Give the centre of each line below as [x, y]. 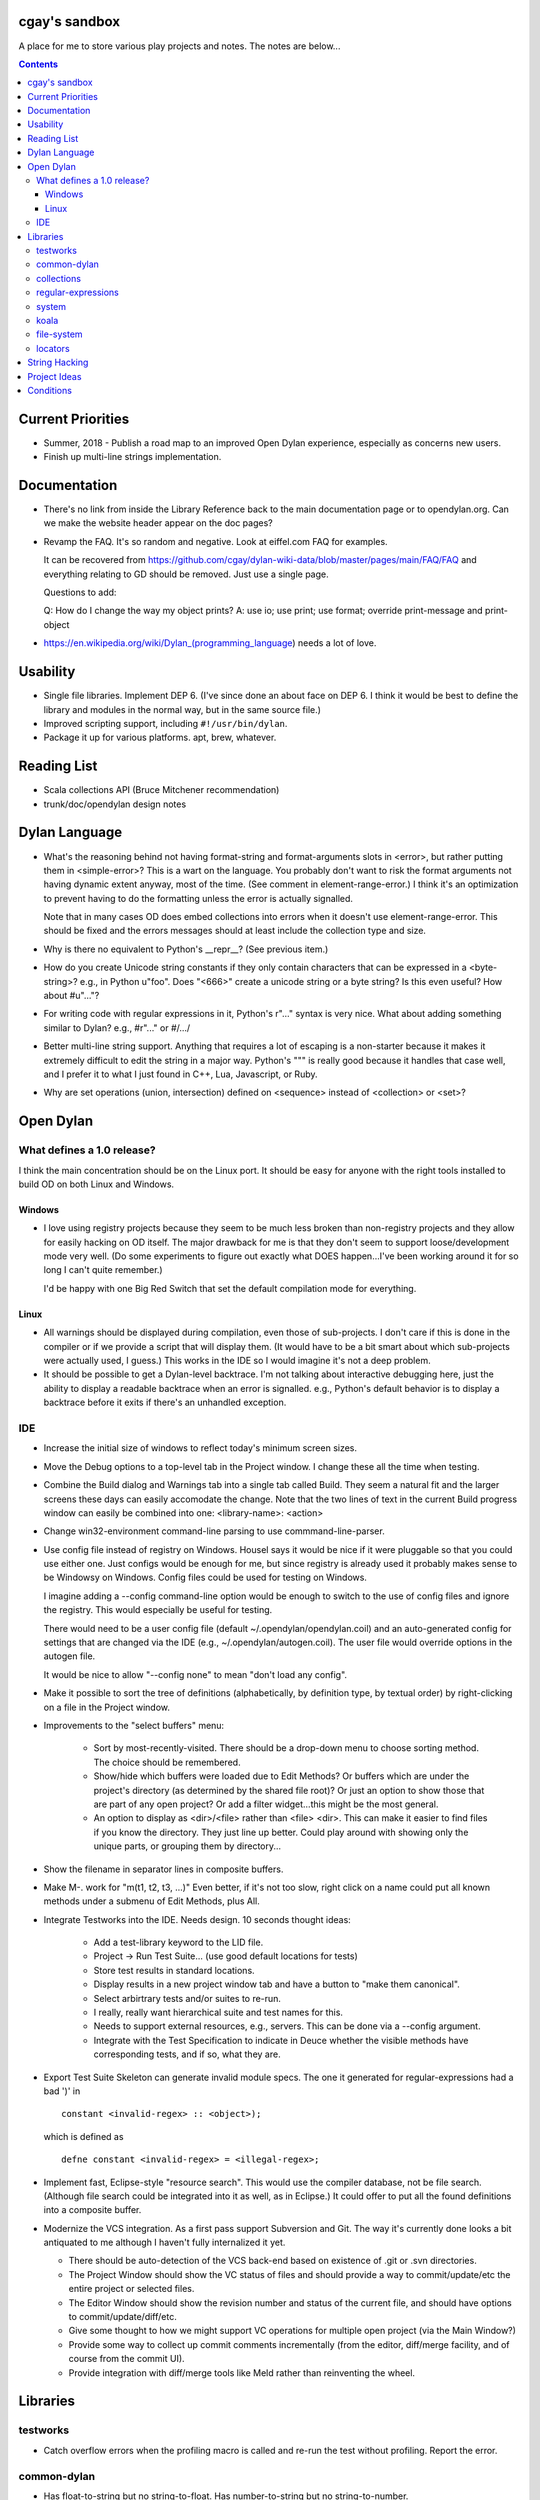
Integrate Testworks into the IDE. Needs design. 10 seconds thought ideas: [197, 1919]
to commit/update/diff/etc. [122, 2317]
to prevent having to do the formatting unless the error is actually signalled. [198, 898]
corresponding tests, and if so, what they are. [187, 2054]
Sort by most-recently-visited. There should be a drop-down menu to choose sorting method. [286, 1748]
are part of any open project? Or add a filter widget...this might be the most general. [266, 1804]
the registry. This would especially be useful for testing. [158, 1610]
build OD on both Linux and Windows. [96, 1184]
